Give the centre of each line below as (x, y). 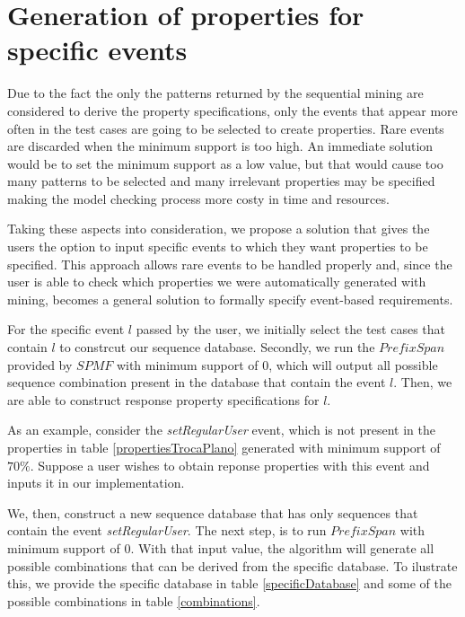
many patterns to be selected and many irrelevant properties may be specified (221, 181)
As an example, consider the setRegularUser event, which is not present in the (221, 430)
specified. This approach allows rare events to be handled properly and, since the (230, 264)
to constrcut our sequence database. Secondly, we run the (217, 347)
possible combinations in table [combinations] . (134, 600)
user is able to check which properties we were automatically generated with (217, 282)
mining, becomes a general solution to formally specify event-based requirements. (230, 299)
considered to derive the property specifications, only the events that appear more (232, 110)
